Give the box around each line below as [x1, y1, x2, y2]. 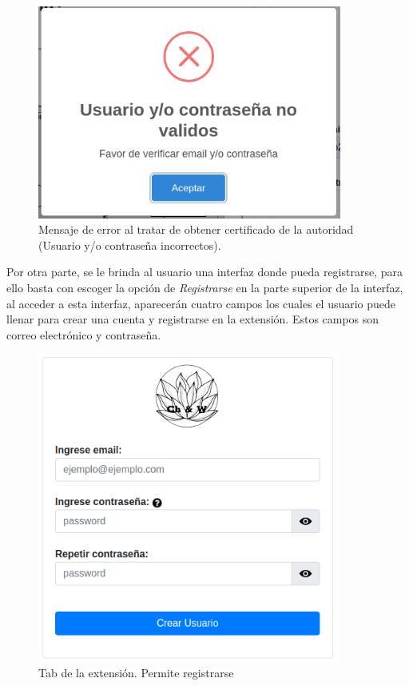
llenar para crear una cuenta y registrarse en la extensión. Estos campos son [6, 311, 379, 327]
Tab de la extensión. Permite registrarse [38, 664, 234, 681]
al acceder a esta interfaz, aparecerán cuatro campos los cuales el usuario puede [6, 295, 396, 311]
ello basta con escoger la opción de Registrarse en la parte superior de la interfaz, [6, 279, 403, 296]
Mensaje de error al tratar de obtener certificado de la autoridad [38, 221, 354, 238]
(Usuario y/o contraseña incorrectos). [38, 236, 221, 253]
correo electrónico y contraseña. [6, 326, 161, 343]
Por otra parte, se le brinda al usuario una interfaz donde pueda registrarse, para [6, 263, 403, 280]
